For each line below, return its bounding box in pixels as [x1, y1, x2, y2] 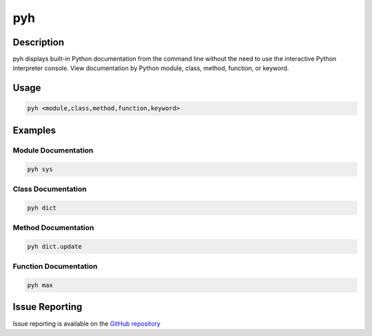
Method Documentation [12, 223, 94, 233]
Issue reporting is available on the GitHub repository [12, 320, 161, 328]
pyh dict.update [27, 243, 83, 250]
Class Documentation [12, 184, 87, 194]
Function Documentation [12, 262, 98, 271]
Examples [12, 124, 56, 136]
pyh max [27, 282, 53, 289]
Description [12, 36, 65, 48]
